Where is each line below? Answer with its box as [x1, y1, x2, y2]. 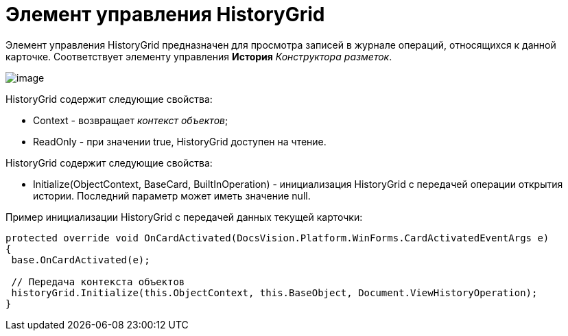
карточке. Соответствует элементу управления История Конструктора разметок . [5, 50, 392, 62]
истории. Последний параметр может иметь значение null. [33, 189, 311, 202]
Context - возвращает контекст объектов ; [33, 114, 228, 126]
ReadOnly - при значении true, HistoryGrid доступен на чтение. [33, 135, 327, 147]
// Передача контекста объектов [11, 276, 185, 287]
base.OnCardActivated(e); [11, 254, 150, 265]
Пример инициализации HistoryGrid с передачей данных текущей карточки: [5, 211, 363, 223]
